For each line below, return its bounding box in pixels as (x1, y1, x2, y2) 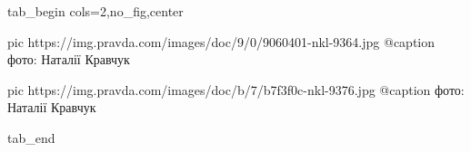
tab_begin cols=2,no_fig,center (7, 2, 184, 20)
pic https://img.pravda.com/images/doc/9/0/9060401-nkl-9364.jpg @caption (7, 32, 436, 51)
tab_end (7, 128, 55, 147)
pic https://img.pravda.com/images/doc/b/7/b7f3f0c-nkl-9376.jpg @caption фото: (7, 80, 465, 99)
